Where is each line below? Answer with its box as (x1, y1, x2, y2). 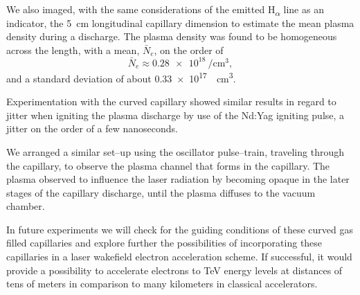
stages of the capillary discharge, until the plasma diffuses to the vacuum (6, 185, 316, 199)
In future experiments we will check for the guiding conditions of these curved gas (6, 222, 353, 236)
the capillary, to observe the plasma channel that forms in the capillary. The (6, 158, 330, 172)
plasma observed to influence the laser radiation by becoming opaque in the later (6, 172, 350, 186)
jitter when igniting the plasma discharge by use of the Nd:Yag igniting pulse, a (6, 107, 345, 122)
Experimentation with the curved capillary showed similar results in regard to (6, 94, 336, 109)
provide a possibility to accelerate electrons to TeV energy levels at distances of (6, 262, 343, 277)
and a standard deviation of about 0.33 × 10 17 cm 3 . (6, 69, 236, 85)
